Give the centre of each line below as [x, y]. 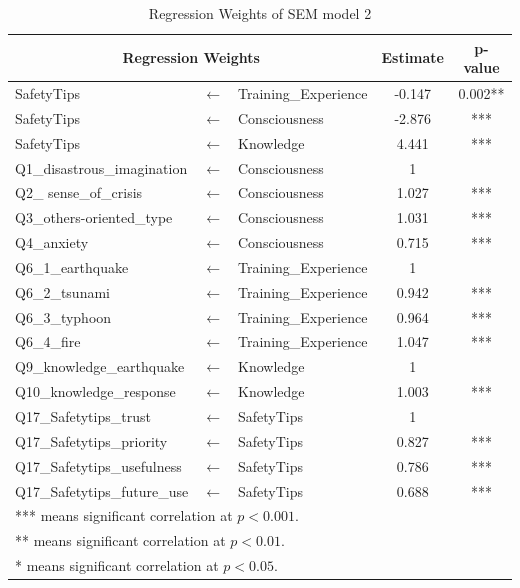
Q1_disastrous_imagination [101, 167]
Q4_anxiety [52, 242]
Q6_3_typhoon [63, 316]
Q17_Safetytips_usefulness [98, 465]
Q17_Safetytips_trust [83, 416]
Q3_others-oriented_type [94, 217]
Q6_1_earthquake [72, 266]
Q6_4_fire [48, 341]
